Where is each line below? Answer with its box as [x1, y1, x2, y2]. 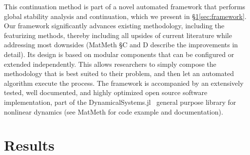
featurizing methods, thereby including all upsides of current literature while [4, 30, 232, 40]
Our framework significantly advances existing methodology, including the [4, 20, 225, 31]
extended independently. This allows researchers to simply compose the [4, 58, 216, 69]
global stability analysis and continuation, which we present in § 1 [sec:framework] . [4, 11, 247, 21]
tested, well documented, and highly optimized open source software [4, 87, 208, 97]
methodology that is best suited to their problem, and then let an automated [4, 68, 234, 78]
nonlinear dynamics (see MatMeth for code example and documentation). [4, 106, 223, 116]
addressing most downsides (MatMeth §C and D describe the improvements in [4, 39, 238, 50]
